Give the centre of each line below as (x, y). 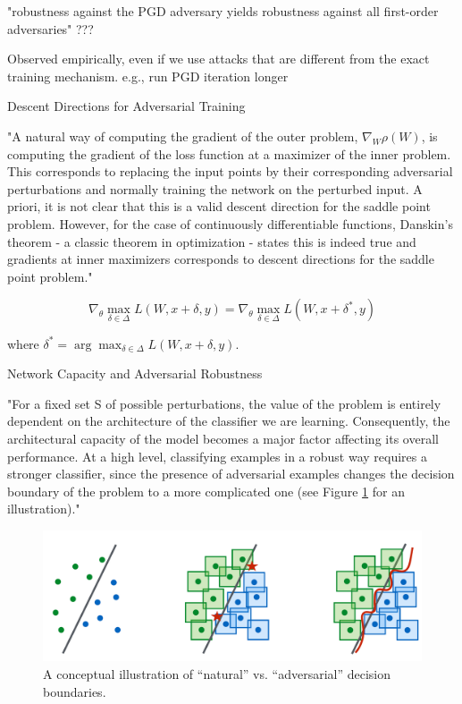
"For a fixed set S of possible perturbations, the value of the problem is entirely (224, 403)
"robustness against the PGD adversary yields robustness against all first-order (223, 11)
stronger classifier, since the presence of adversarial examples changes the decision (231, 474)
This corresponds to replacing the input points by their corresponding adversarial (230, 171)
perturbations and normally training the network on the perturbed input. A (215, 188)
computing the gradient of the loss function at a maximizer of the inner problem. (229, 153)
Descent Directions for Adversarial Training (126, 106)
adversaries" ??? (50, 28)
